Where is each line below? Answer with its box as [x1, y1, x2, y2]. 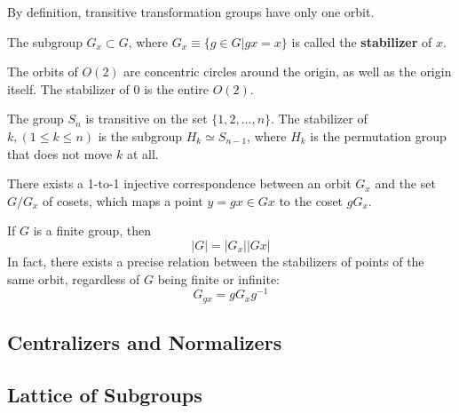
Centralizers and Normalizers [7, 329, 282, 356]
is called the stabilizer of [291, 32, 432, 51]
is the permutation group [310, 126, 447, 145]
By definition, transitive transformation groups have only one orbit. [7, 3, 375, 20]
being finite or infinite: [157, 269, 280, 288]
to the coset [279, 191, 344, 210]
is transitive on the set [85, 109, 208, 128]
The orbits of [7, 62, 78, 81]
